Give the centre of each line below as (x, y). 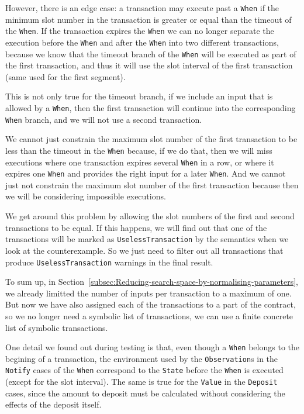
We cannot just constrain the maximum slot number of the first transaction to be (151, 139)
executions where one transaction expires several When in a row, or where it (140, 162)
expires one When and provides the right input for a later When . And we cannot (146, 173)
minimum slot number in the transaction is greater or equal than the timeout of (148, 19)
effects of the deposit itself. (53, 404)
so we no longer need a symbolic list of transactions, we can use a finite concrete (149, 315)
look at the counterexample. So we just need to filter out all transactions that (144, 250)
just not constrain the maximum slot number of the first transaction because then (152, 184)
